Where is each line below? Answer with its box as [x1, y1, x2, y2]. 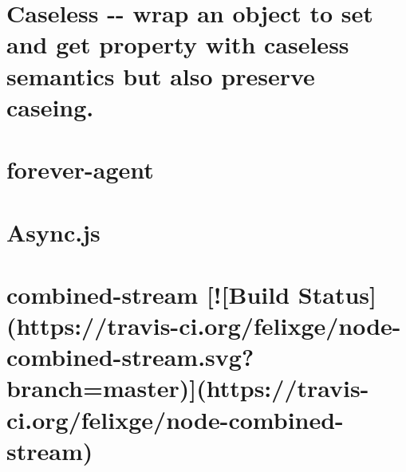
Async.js [6, 215, 101, 248]
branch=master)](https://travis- [6, 372, 369, 404]
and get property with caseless [6, 28, 349, 61]
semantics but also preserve [6, 59, 315, 92]
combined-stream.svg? [6, 340, 254, 373]
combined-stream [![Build [6, 277, 290, 310]
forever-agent [6, 153, 154, 186]
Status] [298, 277, 376, 310]
